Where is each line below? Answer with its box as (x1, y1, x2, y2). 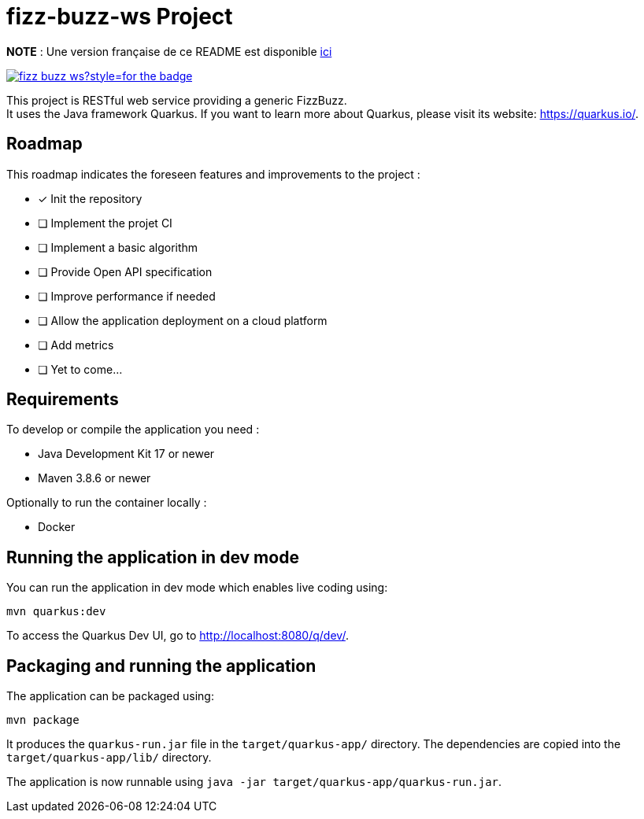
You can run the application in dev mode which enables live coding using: (6, 581, 388, 595)
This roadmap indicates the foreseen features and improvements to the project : (6, 167, 420, 181)
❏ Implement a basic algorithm (38, 240, 198, 254)
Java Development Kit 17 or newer (38, 447, 215, 461)
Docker (38, 520, 76, 534)
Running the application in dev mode (6, 547, 299, 567)
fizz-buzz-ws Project (6, 3, 233, 30)
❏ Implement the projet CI (38, 216, 172, 230)
